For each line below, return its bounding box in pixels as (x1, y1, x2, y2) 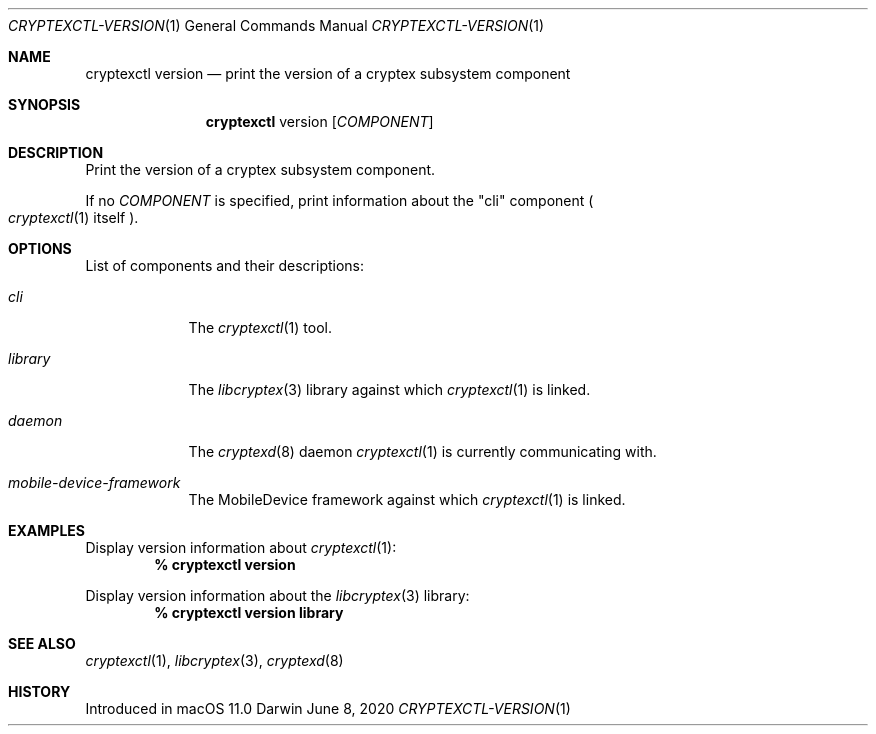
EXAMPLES (8, 522, 85, 539)
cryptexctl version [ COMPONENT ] (205, 113, 434, 130)
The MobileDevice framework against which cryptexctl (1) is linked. (188, 491, 626, 508)
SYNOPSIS (8, 96, 81, 113)
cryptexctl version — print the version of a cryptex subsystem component (85, 65, 571, 82)
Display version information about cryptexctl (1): (85, 539, 397, 556)
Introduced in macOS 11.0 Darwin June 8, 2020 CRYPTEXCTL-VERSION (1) (85, 700, 571, 717)
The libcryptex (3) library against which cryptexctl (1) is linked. (188, 381, 591, 398)
